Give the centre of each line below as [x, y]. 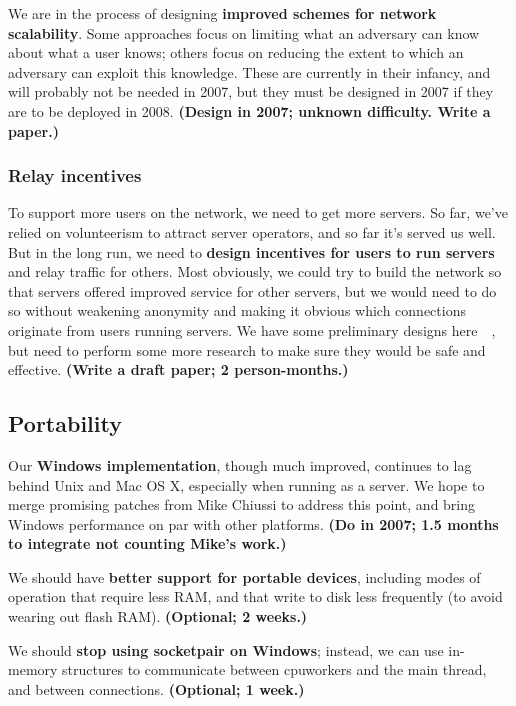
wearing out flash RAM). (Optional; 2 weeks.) [158, 616]
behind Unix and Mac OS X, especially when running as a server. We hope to [246, 484]
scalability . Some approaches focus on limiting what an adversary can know [244, 32]
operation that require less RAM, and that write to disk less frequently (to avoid [255, 596]
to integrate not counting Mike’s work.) [147, 543]
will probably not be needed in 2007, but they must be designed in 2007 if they [251, 91]
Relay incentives [75, 175]
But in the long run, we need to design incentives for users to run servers [251, 251]
